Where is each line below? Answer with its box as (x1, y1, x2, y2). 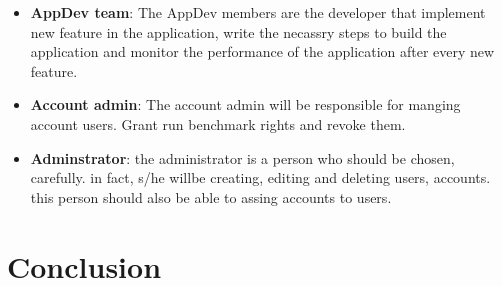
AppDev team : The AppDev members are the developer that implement (30, 2, 486, 22)
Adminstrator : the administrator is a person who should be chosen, (30, 147, 455, 168)
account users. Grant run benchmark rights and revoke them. (30, 113, 406, 134)
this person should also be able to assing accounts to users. (30, 186, 392, 207)
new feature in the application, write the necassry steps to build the (30, 21, 447, 42)
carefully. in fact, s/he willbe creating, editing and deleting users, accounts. (30, 167, 491, 188)
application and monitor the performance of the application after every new (30, 41, 495, 62)
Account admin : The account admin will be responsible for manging (30, 94, 461, 115)
